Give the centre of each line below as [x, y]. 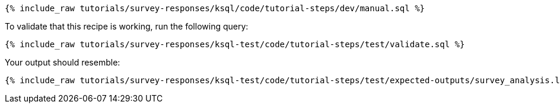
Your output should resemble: [63, 62]
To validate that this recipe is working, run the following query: [127, 26]
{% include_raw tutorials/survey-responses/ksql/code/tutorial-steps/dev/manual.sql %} [215, 8]
